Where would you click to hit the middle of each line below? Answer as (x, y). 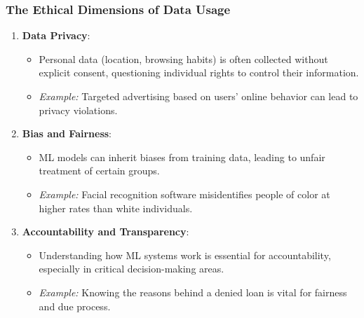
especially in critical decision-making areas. (132, 269)
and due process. (75, 306)
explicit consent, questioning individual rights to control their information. (199, 72)
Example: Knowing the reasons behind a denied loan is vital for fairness (193, 292)
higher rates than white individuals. (116, 208)
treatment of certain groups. (99, 171)
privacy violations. (78, 110)
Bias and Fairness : (67, 133)
